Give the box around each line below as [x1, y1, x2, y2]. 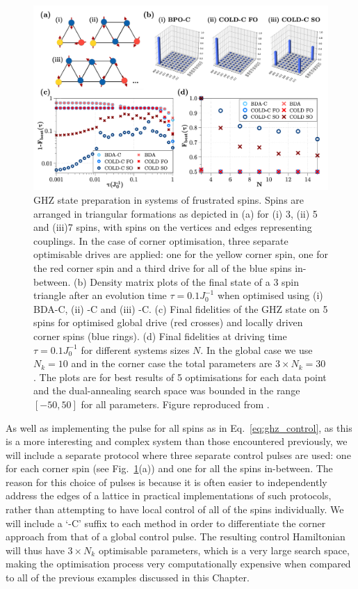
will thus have [6, 542, 65, 557]
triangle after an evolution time [33, 288, 167, 302]
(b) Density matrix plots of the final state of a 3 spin [73, 274, 300, 289]
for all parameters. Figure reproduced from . [81, 396, 270, 411]
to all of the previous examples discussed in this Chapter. [6, 570, 250, 585]
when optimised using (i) [217, 288, 323, 302]
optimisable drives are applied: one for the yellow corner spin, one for [33, 247, 328, 261]
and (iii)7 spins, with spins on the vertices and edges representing [33, 220, 312, 234]
